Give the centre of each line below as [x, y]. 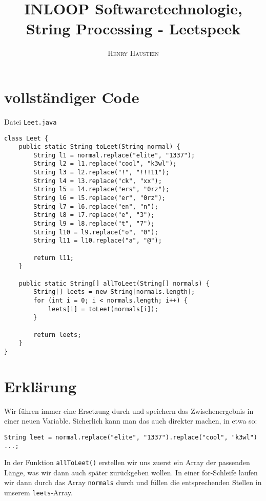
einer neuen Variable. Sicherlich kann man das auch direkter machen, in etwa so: [131, 421]
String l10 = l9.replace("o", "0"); [96, 232]
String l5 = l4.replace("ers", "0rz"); [101, 189]
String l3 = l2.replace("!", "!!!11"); [101, 173]
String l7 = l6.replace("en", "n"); [96, 206]
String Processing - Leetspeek [133, 28]
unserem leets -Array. [38, 493]
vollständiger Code [72, 97]
